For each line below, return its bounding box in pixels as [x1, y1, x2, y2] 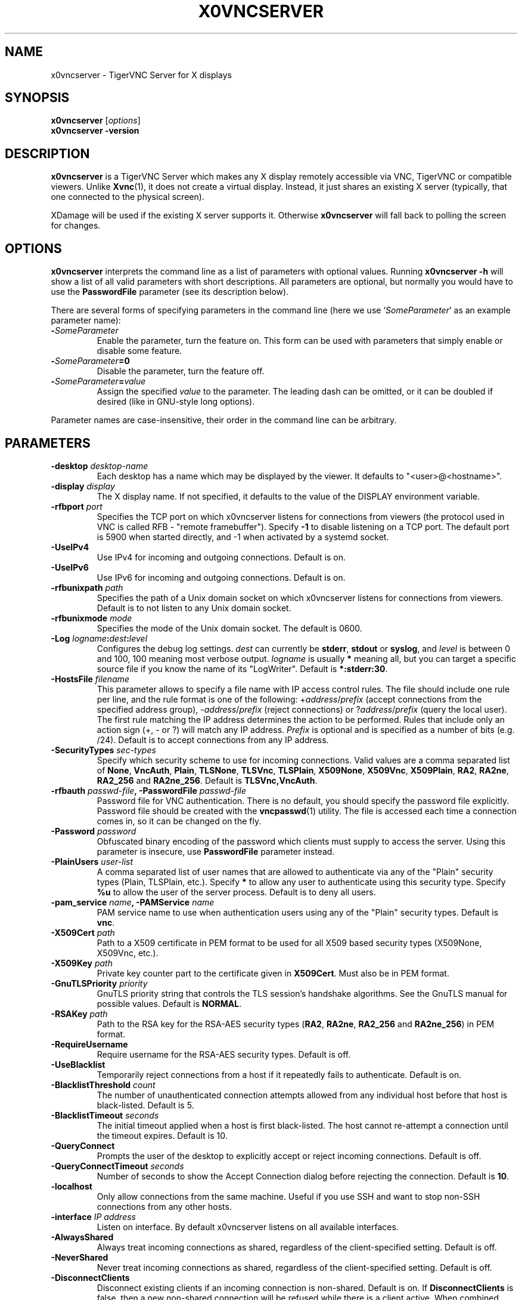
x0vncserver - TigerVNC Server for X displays [51, 69, 232, 80]
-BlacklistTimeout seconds [51, 1110, 159, 1120]
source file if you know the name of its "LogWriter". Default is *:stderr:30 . [97, 663, 388, 674]
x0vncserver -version [51, 125, 139, 136]
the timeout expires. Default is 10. [97, 1130, 228, 1141]
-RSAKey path [51, 1008, 108, 1019]
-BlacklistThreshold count [51, 1079, 156, 1090]
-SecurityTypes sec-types [51, 744, 156, 755]
